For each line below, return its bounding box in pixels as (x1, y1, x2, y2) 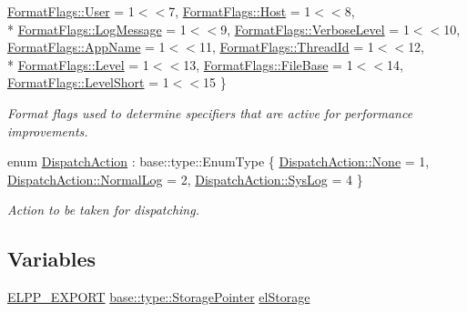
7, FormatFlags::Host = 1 (168, 2, 311, 20)
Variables (7, 245, 96, 273)
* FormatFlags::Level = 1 (7, 55, 149, 74)
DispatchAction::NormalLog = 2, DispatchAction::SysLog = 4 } (7, 169, 363, 188)
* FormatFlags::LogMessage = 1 (7, 19, 187, 38)
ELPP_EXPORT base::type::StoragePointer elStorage (7, 287, 310, 307)
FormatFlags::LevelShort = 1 (7, 73, 169, 92)
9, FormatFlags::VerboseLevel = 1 (220, 19, 410, 38)
